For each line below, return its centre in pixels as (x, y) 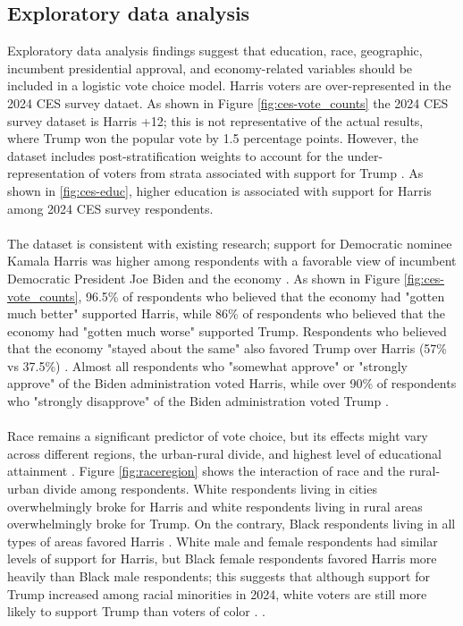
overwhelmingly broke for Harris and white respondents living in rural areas (215, 506)
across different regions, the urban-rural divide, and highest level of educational (224, 453)
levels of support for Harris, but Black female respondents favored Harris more (222, 558)
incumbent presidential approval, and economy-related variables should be (210, 68)
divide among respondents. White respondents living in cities (210, 489)
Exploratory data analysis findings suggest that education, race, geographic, (215, 51)
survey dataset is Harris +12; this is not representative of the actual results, (215, 120)
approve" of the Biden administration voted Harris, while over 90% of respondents (232, 383)
